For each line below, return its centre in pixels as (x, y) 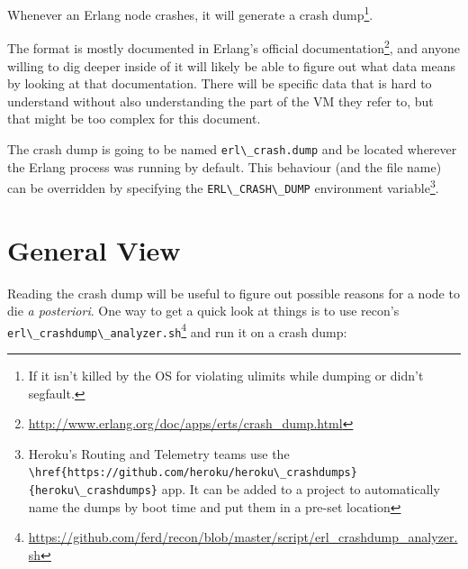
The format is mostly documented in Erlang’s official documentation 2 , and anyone (234, 46)
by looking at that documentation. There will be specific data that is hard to (220, 83)
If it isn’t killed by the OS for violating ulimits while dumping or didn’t (226, 376)
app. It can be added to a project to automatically (301, 489)
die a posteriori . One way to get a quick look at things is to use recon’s (203, 311)
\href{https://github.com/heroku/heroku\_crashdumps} (193, 473)
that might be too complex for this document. (134, 119)
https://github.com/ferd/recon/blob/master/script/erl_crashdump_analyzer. (243, 537)
